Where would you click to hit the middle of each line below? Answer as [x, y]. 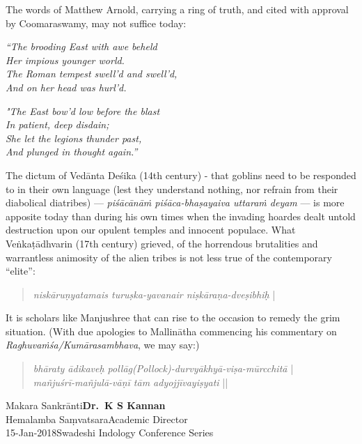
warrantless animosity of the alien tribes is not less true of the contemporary [169, 257]
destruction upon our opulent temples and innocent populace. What [151, 230]
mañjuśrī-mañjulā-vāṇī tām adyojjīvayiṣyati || [131, 382]
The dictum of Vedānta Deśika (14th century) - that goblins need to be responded [181, 175]
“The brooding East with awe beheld [81, 46]
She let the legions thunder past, [74, 138]
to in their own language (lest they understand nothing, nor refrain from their [172, 189]
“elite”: [21, 271]
